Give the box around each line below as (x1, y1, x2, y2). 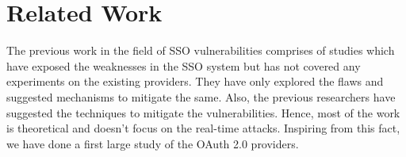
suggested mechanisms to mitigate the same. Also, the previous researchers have (6, 88, 396, 105)
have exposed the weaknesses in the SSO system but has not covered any (6, 57, 361, 74)
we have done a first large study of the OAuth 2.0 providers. (6, 135, 299, 151)
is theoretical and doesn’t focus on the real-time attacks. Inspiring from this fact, (6, 120, 400, 136)
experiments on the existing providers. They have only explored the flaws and (6, 73, 384, 90)
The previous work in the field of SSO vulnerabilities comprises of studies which (6, 42, 395, 59)
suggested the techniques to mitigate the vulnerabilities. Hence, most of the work (6, 104, 400, 121)
